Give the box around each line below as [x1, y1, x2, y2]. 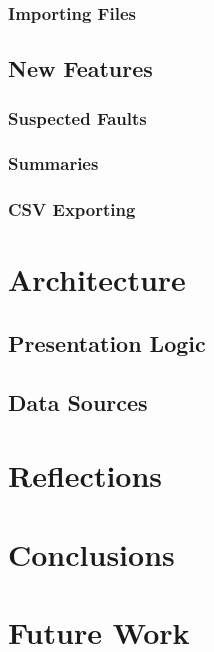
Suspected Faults [8, 105, 147, 130]
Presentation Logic [8, 327, 206, 358]
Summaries [8, 151, 99, 176]
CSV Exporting [8, 197, 136, 222]
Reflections [8, 455, 163, 496]
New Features [8, 53, 153, 84]
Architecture [8, 259, 186, 300]
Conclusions [8, 533, 175, 574]
